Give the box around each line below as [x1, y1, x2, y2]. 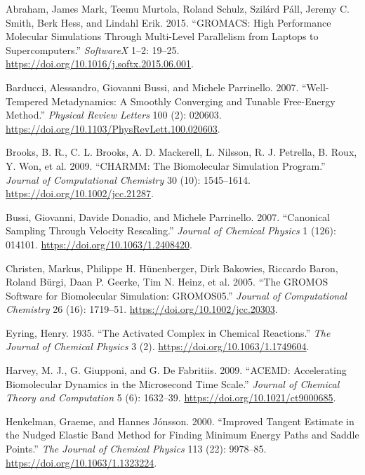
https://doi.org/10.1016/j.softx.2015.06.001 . [6, 56, 194, 71]
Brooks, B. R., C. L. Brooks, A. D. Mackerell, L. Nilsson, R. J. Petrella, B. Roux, [6, 145, 357, 159]
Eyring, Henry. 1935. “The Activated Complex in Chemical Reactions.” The [6, 325, 331, 340]
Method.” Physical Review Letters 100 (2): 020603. [6, 107, 222, 122]
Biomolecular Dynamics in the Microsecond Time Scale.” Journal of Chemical [6, 376, 340, 391]
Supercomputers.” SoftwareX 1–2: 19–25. [6, 42, 180, 57]
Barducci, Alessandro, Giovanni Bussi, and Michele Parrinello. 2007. [6, 79, 299, 94]
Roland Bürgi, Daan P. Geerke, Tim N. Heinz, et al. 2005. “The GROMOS [6, 274, 328, 289]
